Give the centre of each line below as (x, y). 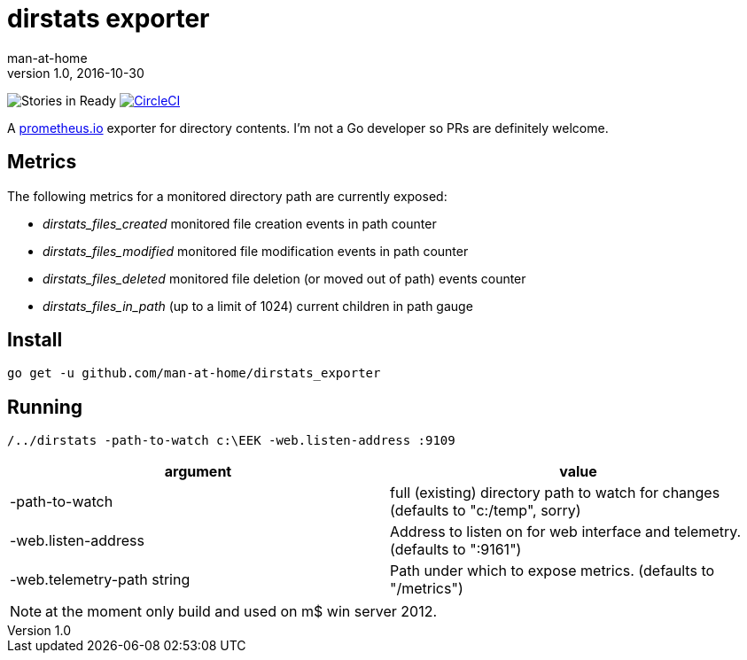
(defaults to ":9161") (456, 550)
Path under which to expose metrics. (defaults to (552, 571)
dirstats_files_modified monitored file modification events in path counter (256, 251)
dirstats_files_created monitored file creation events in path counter (240, 223)
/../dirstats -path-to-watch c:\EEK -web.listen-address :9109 (231, 441)
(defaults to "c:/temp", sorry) (486, 511)
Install (35, 340)
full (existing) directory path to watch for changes (555, 493)
